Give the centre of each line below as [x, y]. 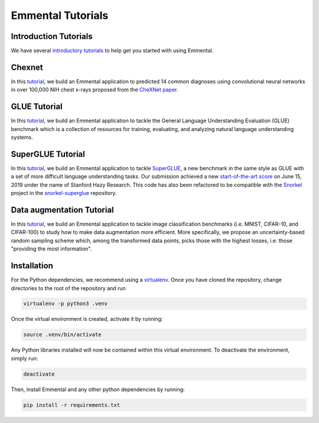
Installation [32, 266]
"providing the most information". [51, 249]
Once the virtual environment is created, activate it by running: [87, 319]
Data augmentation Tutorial [63, 210]
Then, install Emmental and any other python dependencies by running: [98, 389]
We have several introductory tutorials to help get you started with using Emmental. [112, 51]
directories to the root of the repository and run [69, 288]
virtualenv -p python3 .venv [66, 304]
